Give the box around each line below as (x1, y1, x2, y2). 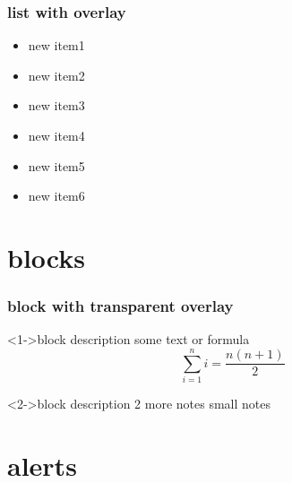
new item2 (28, 65, 85, 84)
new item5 (28, 156, 85, 175)
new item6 (28, 186, 85, 205)
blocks (7, 238, 85, 275)
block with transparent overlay (7, 295, 234, 317)
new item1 (28, 36, 85, 55)
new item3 (28, 96, 85, 115)
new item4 (28, 126, 85, 144)
